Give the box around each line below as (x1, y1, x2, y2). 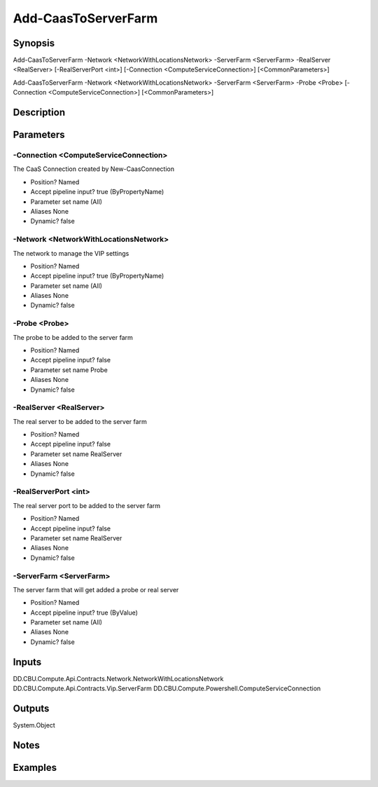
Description (13, 107, 66, 118)
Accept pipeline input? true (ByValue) (30, 608, 138, 617)
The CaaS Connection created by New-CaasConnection (13, 165, 175, 173)
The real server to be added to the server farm (13, 417, 147, 425)
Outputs (13, 702, 50, 714)
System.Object (13, 721, 55, 730)
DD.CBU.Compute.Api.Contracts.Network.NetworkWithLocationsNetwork (13, 674, 224, 683)
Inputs (13, 656, 42, 668)
